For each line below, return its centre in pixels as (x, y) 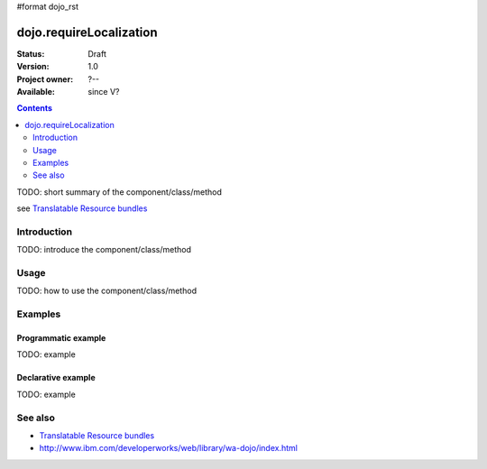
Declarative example (56, 378)
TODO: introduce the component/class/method (104, 250)
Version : (33, 67)
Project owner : (45, 79)
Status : (31, 53)
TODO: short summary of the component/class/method (119, 192)
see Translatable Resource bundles (82, 208)
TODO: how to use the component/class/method (107, 291)
